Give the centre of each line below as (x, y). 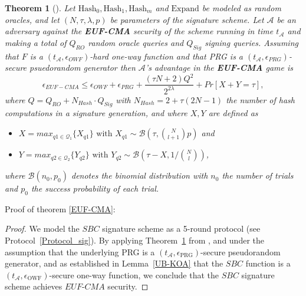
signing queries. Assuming (251, 42)
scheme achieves (34, 286)
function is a (268, 263)
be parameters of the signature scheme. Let (187, 19)
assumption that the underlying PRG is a (80, 251)
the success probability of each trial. (95, 188)
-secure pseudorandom (241, 251)
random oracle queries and (136, 42)
